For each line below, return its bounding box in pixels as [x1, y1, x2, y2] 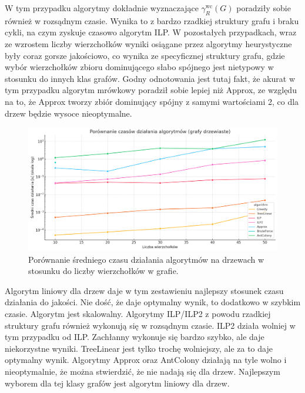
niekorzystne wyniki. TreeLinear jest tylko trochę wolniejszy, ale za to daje [5, 342, 273, 354]
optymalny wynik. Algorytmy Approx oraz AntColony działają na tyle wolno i [5, 354, 287, 366]
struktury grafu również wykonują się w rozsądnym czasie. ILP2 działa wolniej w [5, 319, 296, 331]
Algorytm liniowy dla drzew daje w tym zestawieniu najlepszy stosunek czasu [5, 284, 284, 296]
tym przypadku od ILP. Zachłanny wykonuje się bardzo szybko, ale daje [5, 331, 264, 343]
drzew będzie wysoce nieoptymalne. [5, 107, 132, 119]
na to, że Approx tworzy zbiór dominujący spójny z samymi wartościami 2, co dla [5, 95, 299, 107]
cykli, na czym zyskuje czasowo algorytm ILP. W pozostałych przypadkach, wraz [5, 26, 297, 38]
